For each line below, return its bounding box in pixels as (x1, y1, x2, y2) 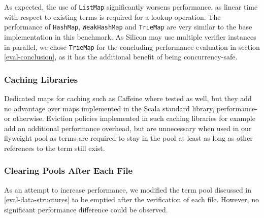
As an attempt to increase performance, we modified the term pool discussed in (4, 184, 252, 195)
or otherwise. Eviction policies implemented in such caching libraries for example (4, 113, 255, 123)
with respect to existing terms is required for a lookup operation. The (4, 11, 221, 22)
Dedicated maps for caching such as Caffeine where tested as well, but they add (4, 92, 252, 103)
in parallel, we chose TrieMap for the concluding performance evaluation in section (4, 41, 260, 52)
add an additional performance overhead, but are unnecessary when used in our (4, 122, 252, 133)
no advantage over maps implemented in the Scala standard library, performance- (4, 103, 257, 113)
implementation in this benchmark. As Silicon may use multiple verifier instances (4, 31, 256, 42)
